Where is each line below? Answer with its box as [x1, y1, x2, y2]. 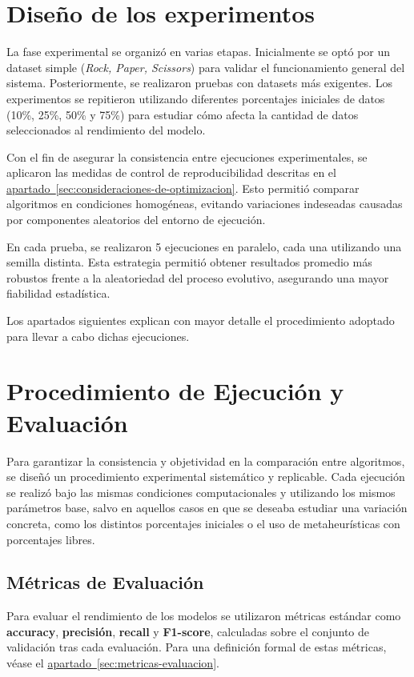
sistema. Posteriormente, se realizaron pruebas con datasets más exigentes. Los [6, 74, 392, 91]
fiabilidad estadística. [6, 285, 111, 302]
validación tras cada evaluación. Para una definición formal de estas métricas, [6, 639, 387, 655]
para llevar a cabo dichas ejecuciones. [6, 327, 190, 344]
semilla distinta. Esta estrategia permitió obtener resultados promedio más [6, 254, 372, 270]
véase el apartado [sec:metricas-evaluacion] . [6, 655, 219, 671]
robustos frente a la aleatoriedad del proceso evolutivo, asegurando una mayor [6, 269, 389, 286]
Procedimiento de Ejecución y [6, 375, 344, 407]
